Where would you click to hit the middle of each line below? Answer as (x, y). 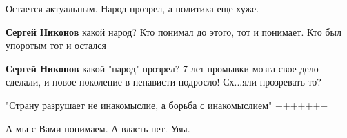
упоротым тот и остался (56, 45)
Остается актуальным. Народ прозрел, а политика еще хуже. (132, 8)
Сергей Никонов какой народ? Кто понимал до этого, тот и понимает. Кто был (173, 31)
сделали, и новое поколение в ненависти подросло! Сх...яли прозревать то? (163, 82)
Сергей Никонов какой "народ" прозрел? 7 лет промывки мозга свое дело (162, 68)
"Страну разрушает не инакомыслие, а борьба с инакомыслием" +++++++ (167, 105)
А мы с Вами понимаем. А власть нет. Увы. (98, 128)
